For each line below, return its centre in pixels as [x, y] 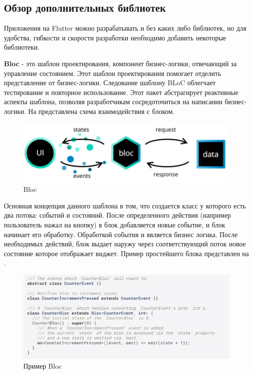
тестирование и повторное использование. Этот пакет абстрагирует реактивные [121, 92]
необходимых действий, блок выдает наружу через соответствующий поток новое [125, 244]
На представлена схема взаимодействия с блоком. [101, 111]
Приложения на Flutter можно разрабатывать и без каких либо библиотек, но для [125, 28]
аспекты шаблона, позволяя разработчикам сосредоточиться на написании [113, 102]
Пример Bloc [43, 365]
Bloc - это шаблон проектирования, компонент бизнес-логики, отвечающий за [120, 63]
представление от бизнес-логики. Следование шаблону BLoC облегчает [110, 83]
